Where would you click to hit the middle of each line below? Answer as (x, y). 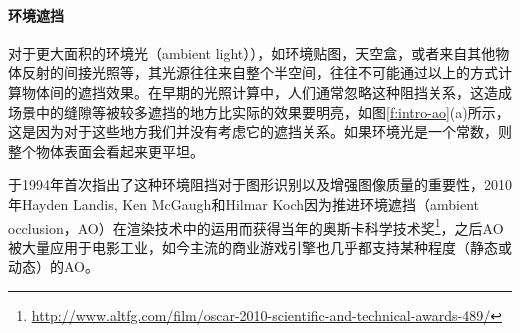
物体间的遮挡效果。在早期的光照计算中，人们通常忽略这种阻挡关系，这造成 (266, 91)
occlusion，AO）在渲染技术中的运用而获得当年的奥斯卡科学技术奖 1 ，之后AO (256, 226)
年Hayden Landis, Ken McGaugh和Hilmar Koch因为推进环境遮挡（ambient (243, 203)
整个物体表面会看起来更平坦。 (106, 150)
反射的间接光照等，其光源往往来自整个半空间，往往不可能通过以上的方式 (259, 72)
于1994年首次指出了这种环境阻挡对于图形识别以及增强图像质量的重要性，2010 (260, 184)
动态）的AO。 (53, 266)
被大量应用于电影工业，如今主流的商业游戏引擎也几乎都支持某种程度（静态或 (260, 246)
